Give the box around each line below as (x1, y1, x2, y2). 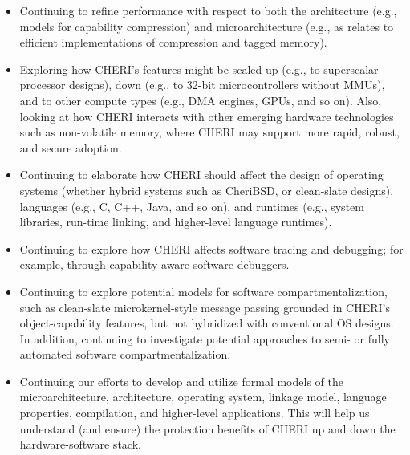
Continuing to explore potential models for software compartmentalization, (19, 282, 388, 299)
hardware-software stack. (19, 436, 141, 453)
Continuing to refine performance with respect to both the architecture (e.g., (19, 2, 397, 18)
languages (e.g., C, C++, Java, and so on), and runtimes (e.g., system (19, 197, 364, 214)
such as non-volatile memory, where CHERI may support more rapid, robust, (19, 124, 400, 140)
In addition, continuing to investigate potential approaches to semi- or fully (19, 330, 390, 347)
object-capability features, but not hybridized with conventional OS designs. (19, 315, 394, 331)
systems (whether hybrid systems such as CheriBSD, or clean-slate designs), (19, 181, 394, 198)
